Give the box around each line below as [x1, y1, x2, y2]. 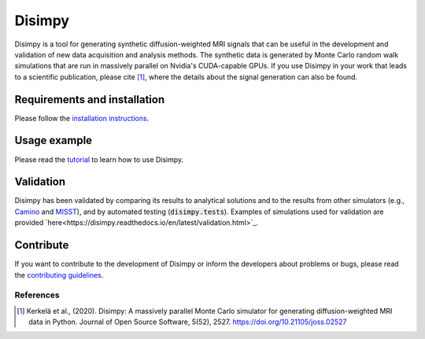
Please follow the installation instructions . [14, 113, 150, 123]
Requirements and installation [14, 93, 165, 106]
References [14, 289, 60, 300]
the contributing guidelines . [14, 270, 104, 279]
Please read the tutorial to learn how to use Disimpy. [14, 154, 184, 164]
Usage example [14, 134, 93, 147]
